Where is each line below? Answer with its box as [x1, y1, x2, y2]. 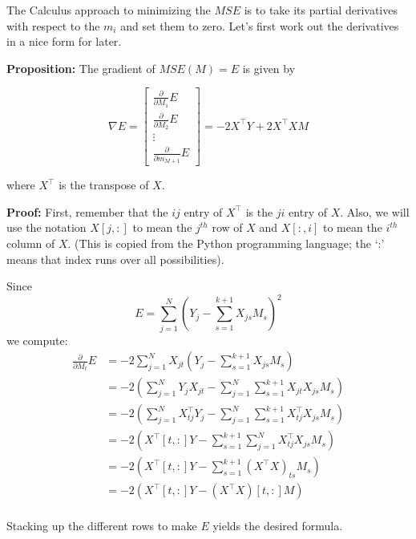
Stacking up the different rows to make [6, 517, 197, 534]
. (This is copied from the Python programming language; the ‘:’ [67, 235, 385, 251]
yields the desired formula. [212, 517, 343, 534]
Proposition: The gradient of [6, 59, 155, 76]
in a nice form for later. [6, 33, 122, 50]
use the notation [6, 219, 87, 236]
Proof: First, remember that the [6, 203, 168, 220]
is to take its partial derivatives [244, 2, 398, 18]
